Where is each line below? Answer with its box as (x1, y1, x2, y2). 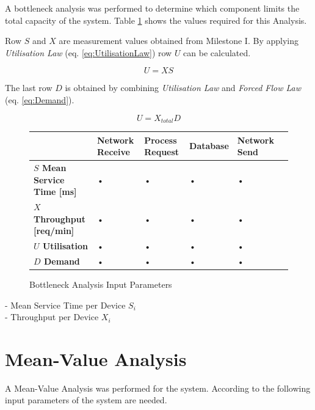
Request (144, 145, 179, 158)
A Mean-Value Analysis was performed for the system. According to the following (5, 381, 311, 394)
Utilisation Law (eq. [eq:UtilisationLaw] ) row (5, 46, 172, 59)
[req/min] (34, 224, 74, 237)
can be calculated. (183, 46, 251, 59)
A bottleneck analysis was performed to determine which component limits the (5, 2, 300, 14)
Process (144, 133, 177, 146)
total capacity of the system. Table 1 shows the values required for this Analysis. (5, 13, 307, 26)
